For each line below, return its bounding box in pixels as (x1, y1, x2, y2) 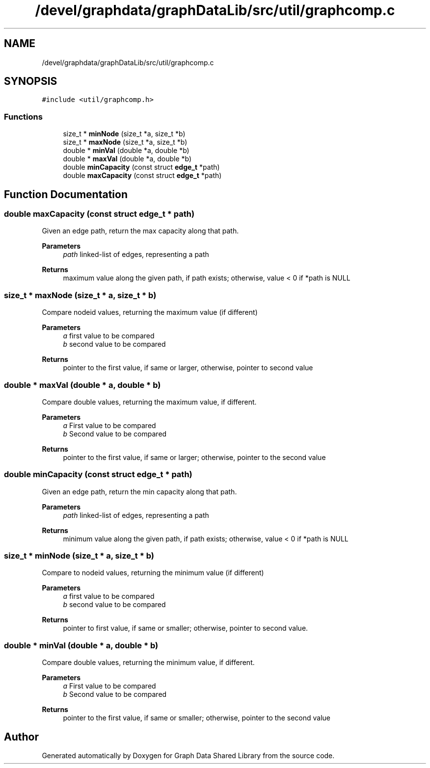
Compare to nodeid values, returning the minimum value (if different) (42, 568, 264, 577)
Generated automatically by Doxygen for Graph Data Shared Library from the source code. (42, 751, 335, 760)
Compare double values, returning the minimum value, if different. (42, 658, 255, 667)
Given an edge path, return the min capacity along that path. (42, 487, 237, 496)
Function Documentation (4, 188, 128, 201)
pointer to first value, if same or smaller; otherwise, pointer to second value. (63, 624, 308, 633)
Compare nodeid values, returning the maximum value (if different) (42, 308, 258, 317)
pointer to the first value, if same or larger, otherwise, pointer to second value (63, 363, 313, 372)
